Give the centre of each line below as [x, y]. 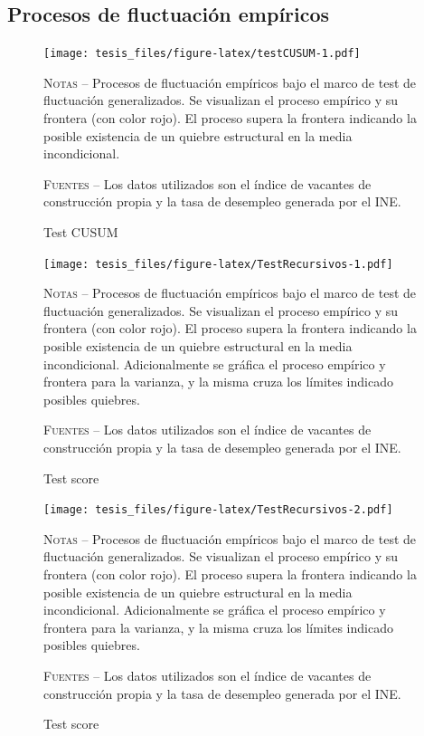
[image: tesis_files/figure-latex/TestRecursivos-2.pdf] [218, 510]
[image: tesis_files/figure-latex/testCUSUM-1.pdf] [202, 54]
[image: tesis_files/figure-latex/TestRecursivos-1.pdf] [218, 264]
